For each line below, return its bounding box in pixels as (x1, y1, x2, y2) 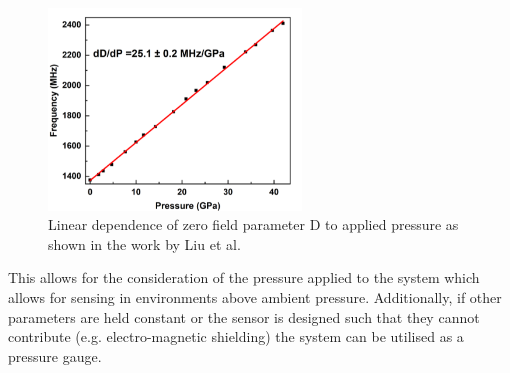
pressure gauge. (8, 345, 102, 366)
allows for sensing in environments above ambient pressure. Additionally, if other (8, 286, 502, 307)
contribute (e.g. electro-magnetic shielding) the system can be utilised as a (8, 326, 464, 347)
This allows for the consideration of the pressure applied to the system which (8, 267, 480, 288)
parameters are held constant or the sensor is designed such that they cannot (8, 306, 480, 327)
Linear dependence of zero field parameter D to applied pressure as (48, 214, 459, 235)
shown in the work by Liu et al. (48, 233, 241, 254)
